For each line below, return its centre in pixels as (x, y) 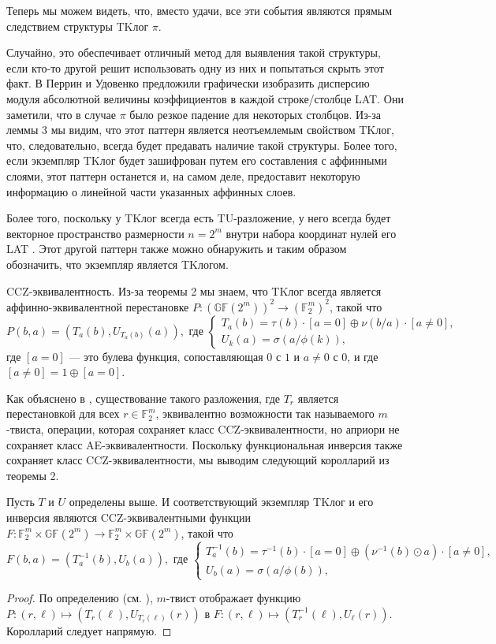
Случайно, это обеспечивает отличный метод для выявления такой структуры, (194, 52)
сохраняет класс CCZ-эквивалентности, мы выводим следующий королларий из (198, 460)
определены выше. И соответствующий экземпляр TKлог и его (221, 502)
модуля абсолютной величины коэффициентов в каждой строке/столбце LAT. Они (205, 98)
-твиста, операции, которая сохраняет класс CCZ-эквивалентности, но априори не (203, 428)
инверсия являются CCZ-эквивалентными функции (129, 517)
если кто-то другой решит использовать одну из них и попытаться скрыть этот (195, 67)
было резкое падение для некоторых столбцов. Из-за (255, 114)
